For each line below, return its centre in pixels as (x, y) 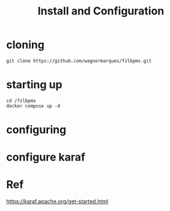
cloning (26, 45)
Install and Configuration (101, 11)
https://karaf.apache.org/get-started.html (57, 201)
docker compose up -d (33, 106)
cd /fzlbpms (21, 100)
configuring (36, 130)
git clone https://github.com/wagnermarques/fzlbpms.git (79, 61)
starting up (34, 85)
